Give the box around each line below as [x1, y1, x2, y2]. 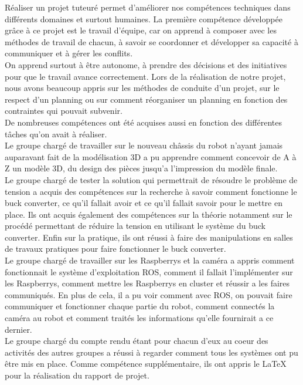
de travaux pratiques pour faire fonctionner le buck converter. [5, 242, 226, 255]
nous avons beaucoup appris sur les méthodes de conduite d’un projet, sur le [5, 82, 280, 94]
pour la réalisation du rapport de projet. [5, 369, 149, 381]
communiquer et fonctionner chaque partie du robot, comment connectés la [5, 300, 275, 312]
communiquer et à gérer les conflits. [5, 47, 133, 59]
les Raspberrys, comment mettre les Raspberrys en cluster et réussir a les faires [5, 277, 290, 289]
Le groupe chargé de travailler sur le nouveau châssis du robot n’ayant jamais [5, 139, 283, 151]
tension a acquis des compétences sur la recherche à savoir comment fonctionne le [5, 185, 297, 197]
